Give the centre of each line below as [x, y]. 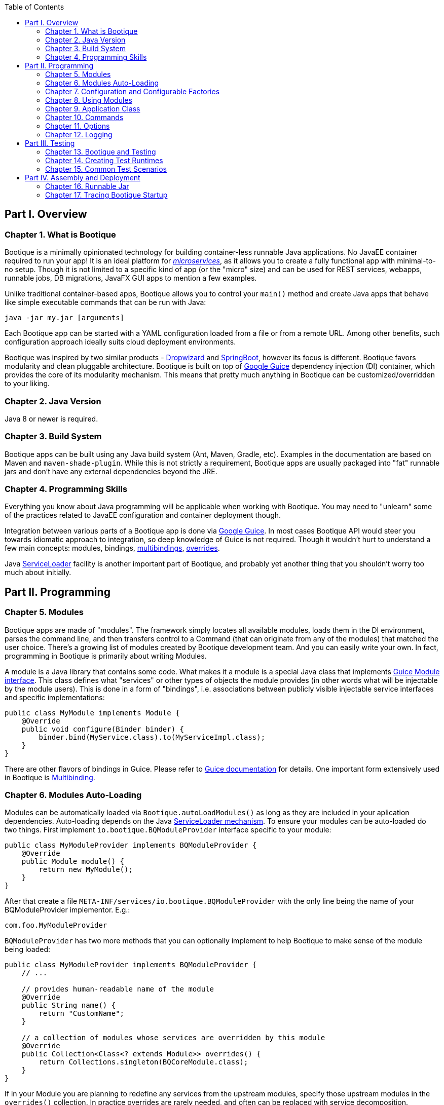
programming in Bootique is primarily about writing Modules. [106, 656]
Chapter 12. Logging [79, 135]
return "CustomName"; [82, 1014]
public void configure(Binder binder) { [103, 729]
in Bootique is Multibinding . [50, 777]
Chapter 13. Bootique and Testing [101, 152]
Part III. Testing [50, 143]
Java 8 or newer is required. [51, 418]
